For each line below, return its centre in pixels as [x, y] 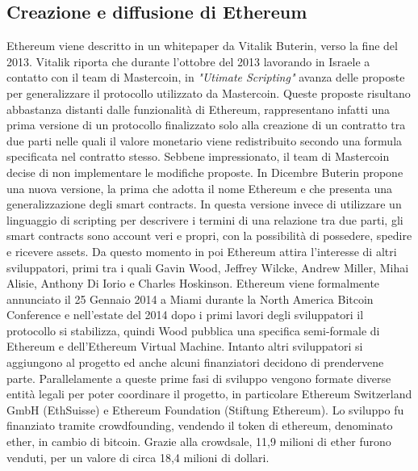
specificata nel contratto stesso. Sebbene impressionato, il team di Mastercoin [198, 156]
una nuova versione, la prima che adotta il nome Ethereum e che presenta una [200, 188]
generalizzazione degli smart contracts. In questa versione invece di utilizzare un [204, 204]
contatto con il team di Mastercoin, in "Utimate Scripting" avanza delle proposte [206, 77]
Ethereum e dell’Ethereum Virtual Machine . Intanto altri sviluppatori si [185, 346]
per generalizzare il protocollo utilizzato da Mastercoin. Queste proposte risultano [209, 93]
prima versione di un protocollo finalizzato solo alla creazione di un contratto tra [206, 125]
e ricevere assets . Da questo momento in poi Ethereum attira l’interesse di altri [202, 251]
